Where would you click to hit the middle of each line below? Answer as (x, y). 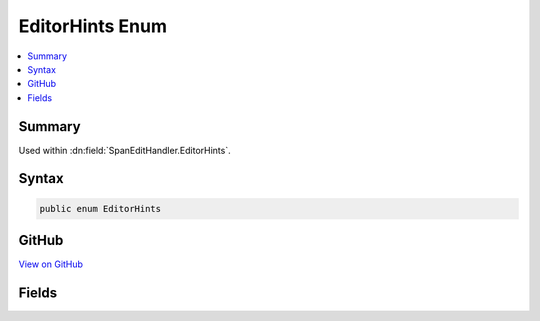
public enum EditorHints (100, 208)
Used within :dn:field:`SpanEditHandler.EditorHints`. (124, 150)
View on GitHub (51, 264)
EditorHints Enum (92, 26)
